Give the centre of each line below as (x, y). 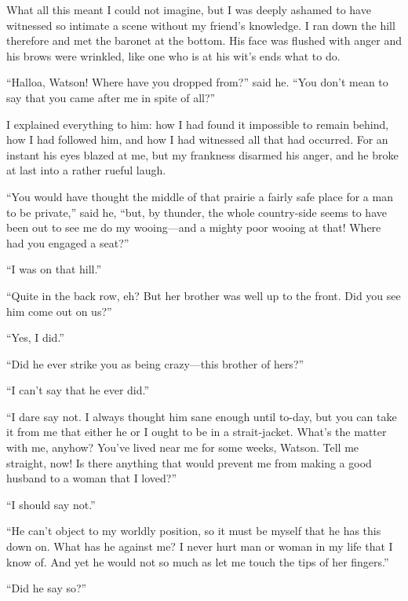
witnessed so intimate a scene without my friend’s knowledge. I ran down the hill (201, 25)
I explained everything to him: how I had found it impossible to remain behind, (198, 124)
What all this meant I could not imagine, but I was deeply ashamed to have (189, 9)
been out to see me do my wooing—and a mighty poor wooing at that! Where (194, 227)
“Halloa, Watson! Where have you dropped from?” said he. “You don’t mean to (197, 82)
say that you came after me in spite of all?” (111, 97)
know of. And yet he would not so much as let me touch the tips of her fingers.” (198, 561)
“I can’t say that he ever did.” (78, 390)
